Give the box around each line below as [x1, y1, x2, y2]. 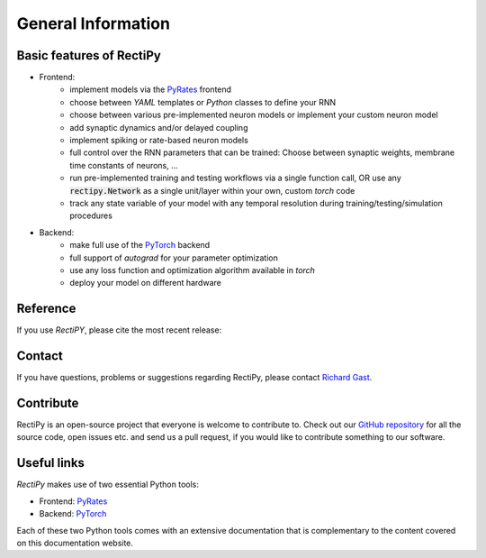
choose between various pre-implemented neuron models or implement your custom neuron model [69, 109, 438, 121]
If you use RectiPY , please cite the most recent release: [16, 325, 222, 335]
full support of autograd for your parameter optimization [69, 252, 279, 263]
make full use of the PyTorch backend [69, 240, 211, 251]
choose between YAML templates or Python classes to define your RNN [69, 96, 337, 107]
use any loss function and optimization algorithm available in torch [69, 264, 315, 275]
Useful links [16, 455, 85, 471]
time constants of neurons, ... [69, 160, 179, 170]
